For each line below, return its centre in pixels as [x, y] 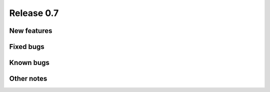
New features [31, 31]
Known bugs [29, 63]
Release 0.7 [34, 13]
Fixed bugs [27, 47]
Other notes [28, 79]
